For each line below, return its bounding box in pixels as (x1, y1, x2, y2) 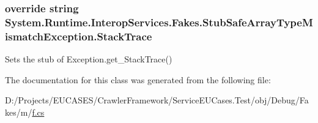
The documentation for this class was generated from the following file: (5, 73, 271, 86)
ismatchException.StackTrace (5, 28, 152, 43)
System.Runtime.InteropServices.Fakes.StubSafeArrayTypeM (5, 14, 313, 29)
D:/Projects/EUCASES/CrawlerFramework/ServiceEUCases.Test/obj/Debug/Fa (5, 94, 309, 106)
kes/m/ (5, 105, 32, 118)
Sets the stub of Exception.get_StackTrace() (5, 53, 172, 65)
